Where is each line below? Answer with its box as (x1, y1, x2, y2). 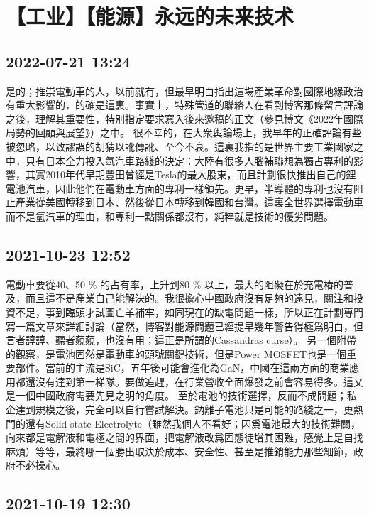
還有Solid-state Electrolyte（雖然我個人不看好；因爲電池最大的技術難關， (25, 416, 361, 430)
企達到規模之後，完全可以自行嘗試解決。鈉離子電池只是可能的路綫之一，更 (6, 402, 353, 417)
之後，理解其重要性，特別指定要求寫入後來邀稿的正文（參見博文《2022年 (6, 111, 343, 126)
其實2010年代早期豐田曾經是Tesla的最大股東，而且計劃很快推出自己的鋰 (25, 167, 356, 182)
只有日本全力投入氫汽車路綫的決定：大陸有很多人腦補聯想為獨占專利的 (25, 153, 353, 168)
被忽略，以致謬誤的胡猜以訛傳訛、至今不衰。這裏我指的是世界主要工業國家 (6, 139, 353, 153)
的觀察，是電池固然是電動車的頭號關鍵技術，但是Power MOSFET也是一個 (6, 346, 347, 361)
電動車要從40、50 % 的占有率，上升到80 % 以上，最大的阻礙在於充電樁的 (6, 276, 343, 291)
